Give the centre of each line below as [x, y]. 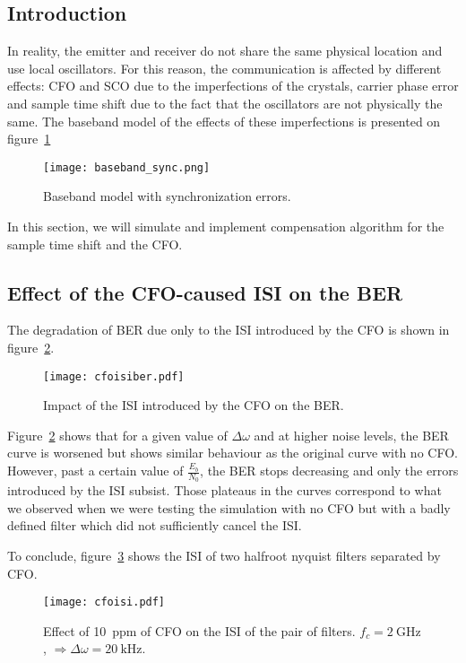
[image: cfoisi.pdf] [104, 602]
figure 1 [29, 139]
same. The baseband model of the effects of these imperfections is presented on [224, 121]
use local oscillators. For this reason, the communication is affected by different [224, 68]
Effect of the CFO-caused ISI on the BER [205, 292]
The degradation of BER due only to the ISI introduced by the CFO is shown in [229, 330]
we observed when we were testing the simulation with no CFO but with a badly [229, 507]
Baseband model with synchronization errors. [167, 196]
